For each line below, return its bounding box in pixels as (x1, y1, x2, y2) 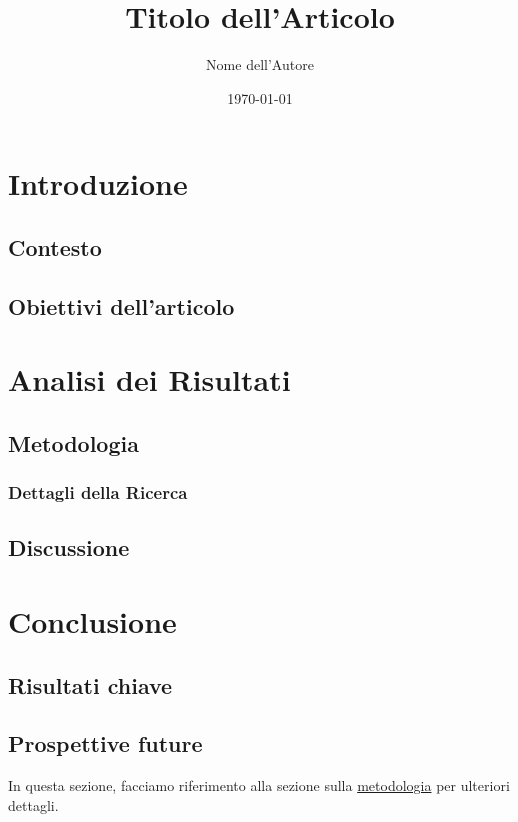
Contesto (8, 231, 102, 262)
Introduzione (8, 163, 188, 204)
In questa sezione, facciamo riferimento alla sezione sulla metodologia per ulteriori (8, 775, 510, 796)
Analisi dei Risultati (8, 359, 291, 400)
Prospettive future (8, 728, 203, 759)
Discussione (8, 532, 130, 563)
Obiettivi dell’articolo (8, 290, 235, 321)
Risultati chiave (8, 669, 173, 700)
